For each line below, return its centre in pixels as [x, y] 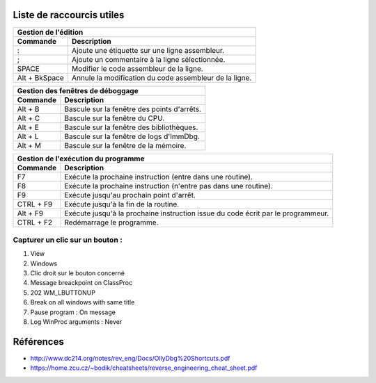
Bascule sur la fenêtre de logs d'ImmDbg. [132, 136]
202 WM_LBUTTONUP [63, 293]
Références [38, 342]
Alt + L [28, 136]
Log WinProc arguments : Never [76, 322]
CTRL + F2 [34, 222]
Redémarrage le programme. [111, 222]
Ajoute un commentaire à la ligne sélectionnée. [149, 59]
